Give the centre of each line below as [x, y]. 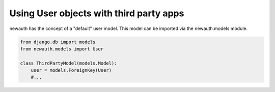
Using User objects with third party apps [97, 13]
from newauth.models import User [62, 49]
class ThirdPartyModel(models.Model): [68, 63]
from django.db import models [58, 42]
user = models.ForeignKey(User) [71, 70]
